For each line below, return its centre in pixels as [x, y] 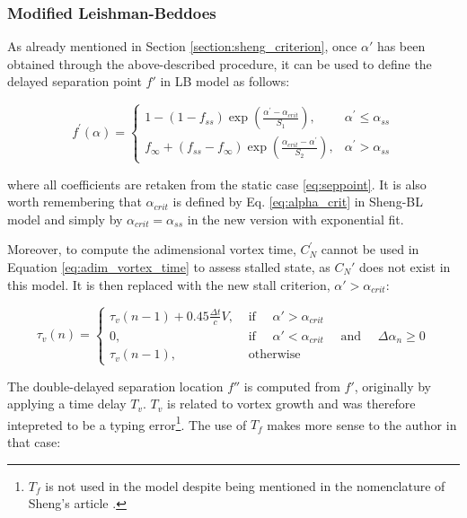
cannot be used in [370, 249]
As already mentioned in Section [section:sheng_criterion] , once [182, 46]
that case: [34, 441]
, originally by [393, 386]
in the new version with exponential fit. [295, 219]
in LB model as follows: [225, 81]
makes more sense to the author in [362, 424]
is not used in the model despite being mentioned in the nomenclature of [245, 485]
